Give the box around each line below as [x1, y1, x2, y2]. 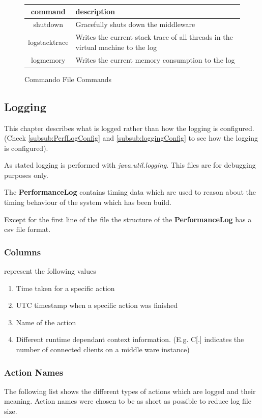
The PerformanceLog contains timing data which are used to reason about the [4, 187, 256, 197]
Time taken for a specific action [16, 282, 115, 293]
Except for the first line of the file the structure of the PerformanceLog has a [4, 214, 252, 224]
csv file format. [4, 224, 51, 234]
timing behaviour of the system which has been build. [4, 197, 171, 207]
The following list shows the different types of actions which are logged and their [4, 385, 256, 396]
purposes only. [4, 169, 48, 180]
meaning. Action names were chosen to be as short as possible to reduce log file [4, 396, 251, 406]
